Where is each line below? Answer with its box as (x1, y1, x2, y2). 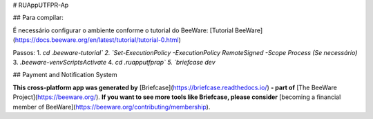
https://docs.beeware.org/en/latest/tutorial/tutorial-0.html (15, 36, 179, 44)
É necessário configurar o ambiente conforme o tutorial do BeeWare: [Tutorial (12, 26, 234, 34)
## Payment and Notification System (12, 71, 117, 79)
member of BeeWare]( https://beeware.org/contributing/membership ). (12, 102, 211, 111)
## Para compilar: (12, 14, 64, 22)
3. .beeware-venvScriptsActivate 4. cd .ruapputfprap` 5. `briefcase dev (12, 58, 216, 66)
